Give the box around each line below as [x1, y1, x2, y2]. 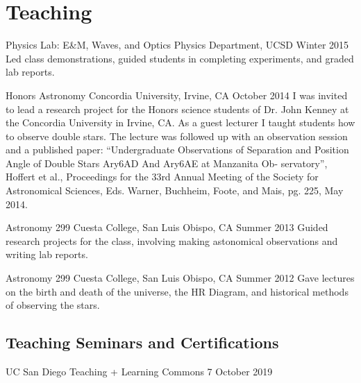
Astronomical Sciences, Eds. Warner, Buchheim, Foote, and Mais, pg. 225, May [6, 183, 344, 198]
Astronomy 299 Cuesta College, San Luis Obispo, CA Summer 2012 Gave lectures [6, 271, 355, 285]
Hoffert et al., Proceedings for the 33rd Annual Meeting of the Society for [6, 169, 319, 184]
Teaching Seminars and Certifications [6, 332, 279, 353]
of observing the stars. [6, 298, 100, 312]
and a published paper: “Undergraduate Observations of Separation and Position [6, 142, 349, 157]
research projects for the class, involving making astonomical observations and [6, 233, 338, 248]
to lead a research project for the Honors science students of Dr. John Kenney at [6, 101, 349, 116]
